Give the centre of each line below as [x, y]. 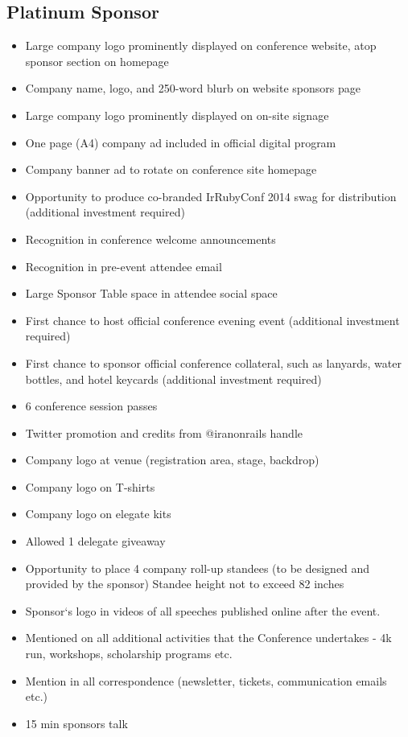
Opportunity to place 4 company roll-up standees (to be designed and [198, 568]
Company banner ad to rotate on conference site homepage [171, 169]
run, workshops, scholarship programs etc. [129, 654]
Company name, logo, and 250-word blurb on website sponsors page [193, 88]
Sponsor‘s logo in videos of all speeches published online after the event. [203, 610]
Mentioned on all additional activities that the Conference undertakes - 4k [208, 638]
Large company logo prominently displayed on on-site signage [177, 115]
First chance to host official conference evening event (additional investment [212, 320]
